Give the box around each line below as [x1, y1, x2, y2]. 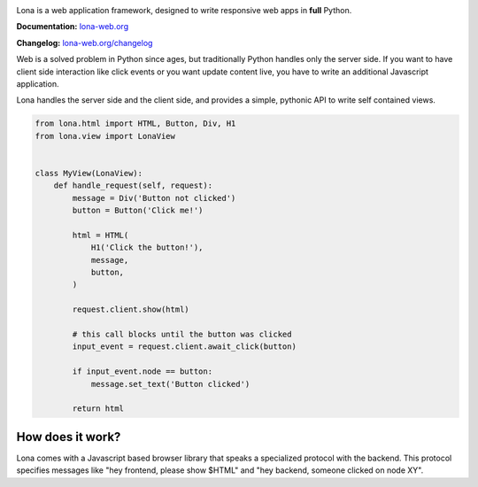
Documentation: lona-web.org [16, 21, 128, 32]
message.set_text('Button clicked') [90, 379, 251, 389]
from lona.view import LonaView [35, 131, 176, 141]
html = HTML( [72, 230, 129, 240]
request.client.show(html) [72, 305, 189, 314]
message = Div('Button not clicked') [72, 193, 236, 203]
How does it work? [16, 429, 121, 444]
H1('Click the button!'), [90, 243, 204, 252]
